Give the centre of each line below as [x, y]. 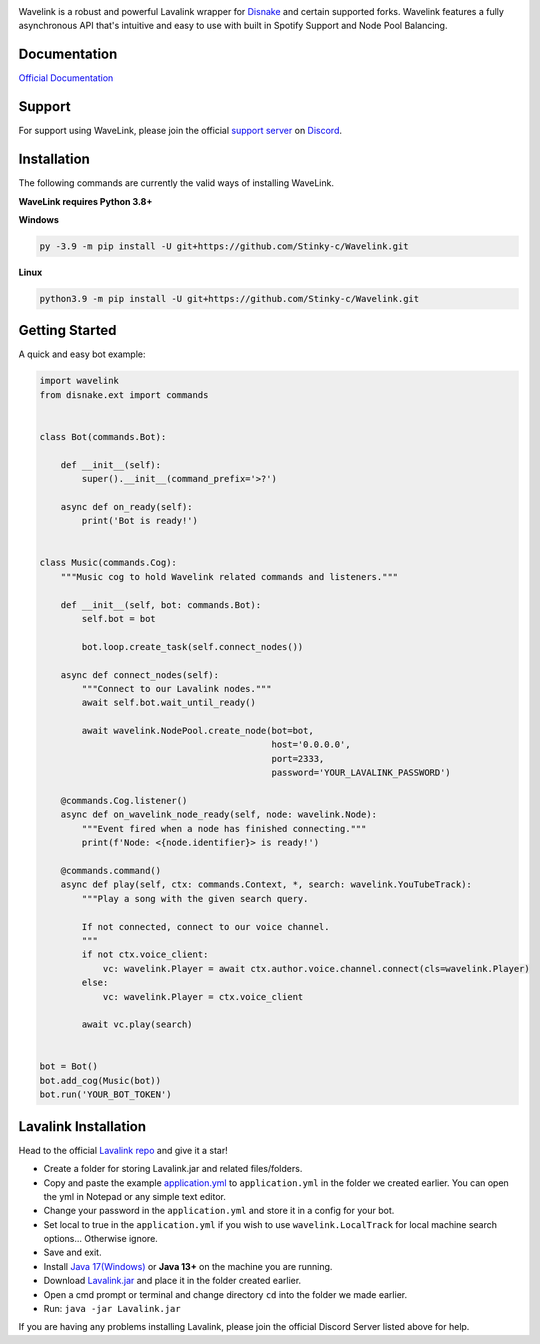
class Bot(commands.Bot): [103, 436]
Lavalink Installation [82, 1126]
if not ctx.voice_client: [145, 954]
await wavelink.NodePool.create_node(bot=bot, [197, 731]
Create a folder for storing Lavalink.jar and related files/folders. [173, 1169]
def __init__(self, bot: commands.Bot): [161, 604]
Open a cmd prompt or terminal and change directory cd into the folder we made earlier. [225, 1294]
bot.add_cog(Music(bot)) [100, 1080]
